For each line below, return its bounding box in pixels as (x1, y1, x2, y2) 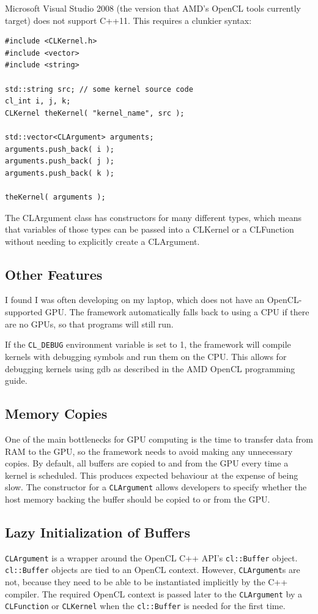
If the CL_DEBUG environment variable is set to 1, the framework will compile (5, 338, 291, 351)
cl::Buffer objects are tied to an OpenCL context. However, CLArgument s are (5, 563, 300, 576)
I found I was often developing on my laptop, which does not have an (5, 293, 265, 306)
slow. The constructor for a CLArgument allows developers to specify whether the (5, 481, 307, 493)
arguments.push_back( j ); (5, 157, 114, 166)
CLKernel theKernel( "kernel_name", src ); (5, 108, 185, 118)
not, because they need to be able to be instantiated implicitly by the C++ (5, 575, 288, 588)
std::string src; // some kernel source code (5, 84, 193, 94)
